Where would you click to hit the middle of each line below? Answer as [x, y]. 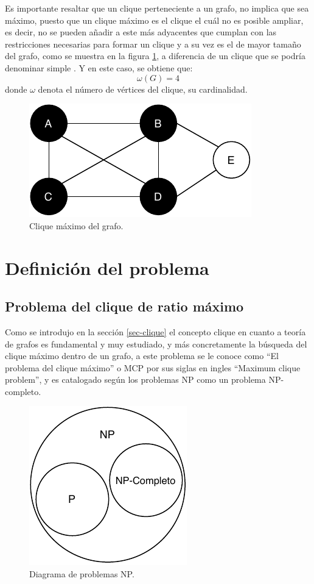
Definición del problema [107, 267]
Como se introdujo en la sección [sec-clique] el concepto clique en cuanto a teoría [155, 331]
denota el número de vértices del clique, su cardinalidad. [143, 89]
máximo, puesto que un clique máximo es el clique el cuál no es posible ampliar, [154, 20]
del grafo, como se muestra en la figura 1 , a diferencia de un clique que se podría [155, 56]
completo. [23, 391]
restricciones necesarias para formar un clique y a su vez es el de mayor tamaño [153, 44]
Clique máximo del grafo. [76, 225]
